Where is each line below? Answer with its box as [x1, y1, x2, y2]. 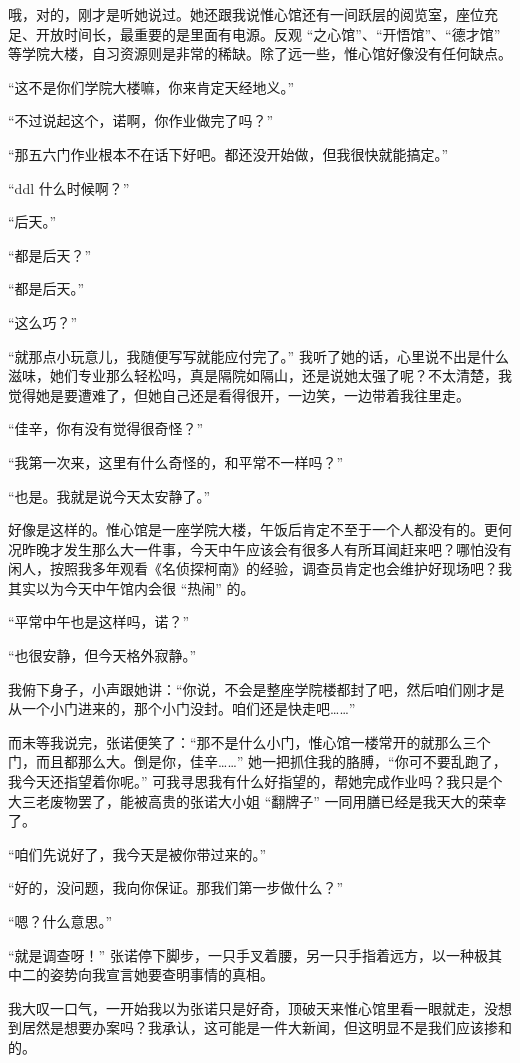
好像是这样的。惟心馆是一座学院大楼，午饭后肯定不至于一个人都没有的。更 [8, 519, 498, 540]
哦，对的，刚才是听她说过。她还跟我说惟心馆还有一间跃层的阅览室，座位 [8, 4, 484, 24]
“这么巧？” [8, 311, 78, 332]
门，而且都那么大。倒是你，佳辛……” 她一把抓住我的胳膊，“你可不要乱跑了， [8, 751, 507, 772]
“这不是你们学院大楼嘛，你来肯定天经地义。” [8, 76, 295, 97]
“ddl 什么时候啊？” [8, 177, 130, 198]
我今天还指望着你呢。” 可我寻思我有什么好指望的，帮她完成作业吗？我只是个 [8, 771, 503, 792]
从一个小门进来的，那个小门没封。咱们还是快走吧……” [8, 698, 356, 719]
